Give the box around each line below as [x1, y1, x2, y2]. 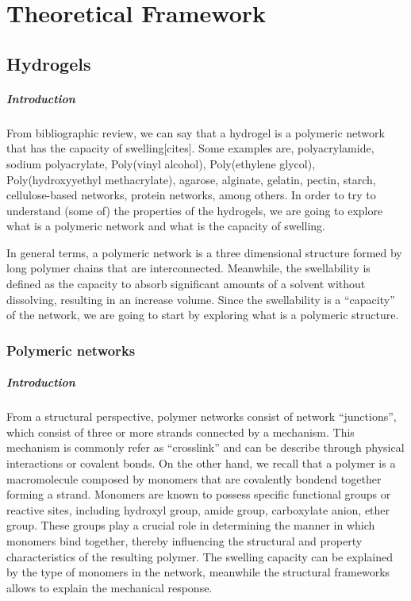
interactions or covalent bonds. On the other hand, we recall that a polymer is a [6, 455, 396, 472]
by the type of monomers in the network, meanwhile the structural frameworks [6, 564, 390, 580]
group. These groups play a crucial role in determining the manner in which [6, 517, 375, 534]
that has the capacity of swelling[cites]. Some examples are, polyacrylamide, [6, 140, 375, 156]
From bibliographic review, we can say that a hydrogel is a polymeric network [6, 124, 385, 141]
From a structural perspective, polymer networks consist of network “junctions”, [6, 408, 397, 425]
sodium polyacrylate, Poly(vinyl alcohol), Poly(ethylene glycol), [6, 155, 316, 171]
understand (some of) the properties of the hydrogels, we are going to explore [6, 202, 383, 218]
